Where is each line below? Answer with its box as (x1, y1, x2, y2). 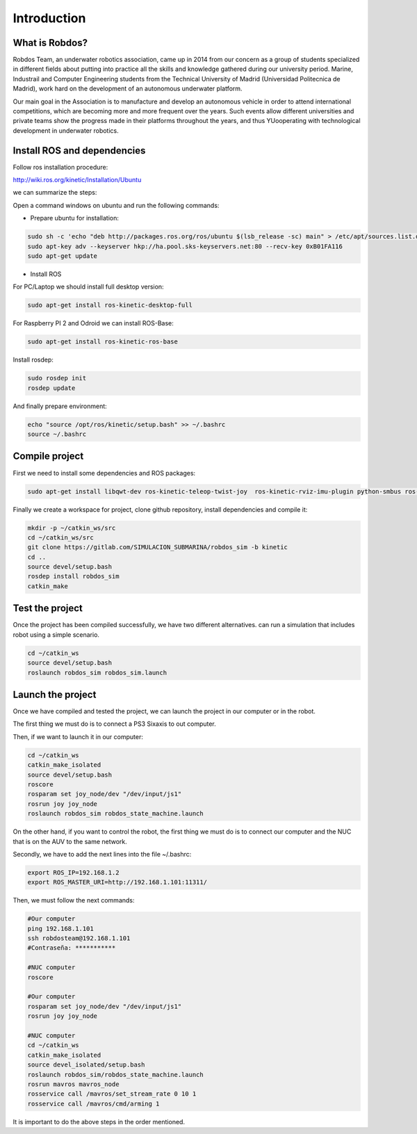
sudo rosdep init (27, 374, 87, 382)
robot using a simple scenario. (13, 630, 100, 639)
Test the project (13, 602, 83, 615)
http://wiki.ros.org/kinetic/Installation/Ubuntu (13, 176, 142, 184)
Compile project (13, 451, 84, 462)
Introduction (13, 10, 86, 26)
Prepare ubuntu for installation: (30, 214, 120, 222)
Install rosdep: (13, 355, 54, 364)
